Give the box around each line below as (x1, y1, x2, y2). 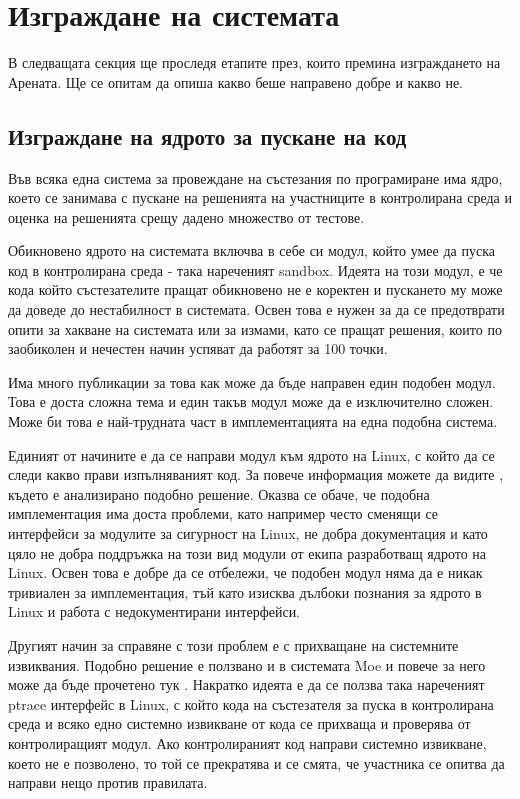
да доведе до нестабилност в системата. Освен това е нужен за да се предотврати (8, 299, 505, 320)
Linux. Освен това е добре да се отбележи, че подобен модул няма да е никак (8, 562, 483, 583)
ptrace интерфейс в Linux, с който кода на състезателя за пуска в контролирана (8, 693, 494, 714)
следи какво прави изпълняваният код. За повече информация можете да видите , (8, 464, 504, 485)
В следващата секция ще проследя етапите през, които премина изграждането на (8, 52, 501, 73)
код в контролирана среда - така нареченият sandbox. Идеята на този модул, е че (8, 259, 503, 280)
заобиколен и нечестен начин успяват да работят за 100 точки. (8, 338, 388, 359)
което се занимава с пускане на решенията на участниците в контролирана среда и (8, 187, 512, 208)
